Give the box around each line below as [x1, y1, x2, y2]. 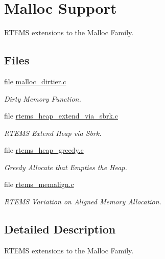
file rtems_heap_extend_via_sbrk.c [4, 110, 119, 121]
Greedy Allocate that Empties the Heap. [4, 161, 127, 172]
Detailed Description [4, 221, 116, 237]
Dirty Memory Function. [4, 93, 81, 104]
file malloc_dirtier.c [4, 76, 66, 86]
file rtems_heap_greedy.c [4, 145, 84, 155]
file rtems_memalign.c [4, 179, 74, 190]
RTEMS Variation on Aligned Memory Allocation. [4, 196, 161, 207]
